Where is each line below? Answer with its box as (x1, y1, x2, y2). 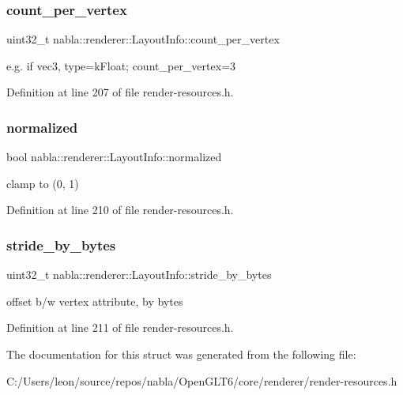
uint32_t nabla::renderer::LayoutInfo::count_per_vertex (6, 31, 280, 47)
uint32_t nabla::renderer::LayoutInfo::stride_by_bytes (6, 266, 272, 283)
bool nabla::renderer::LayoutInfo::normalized (6, 149, 222, 165)
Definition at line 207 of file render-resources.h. (6, 84, 234, 100)
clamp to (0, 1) (6, 175, 79, 191)
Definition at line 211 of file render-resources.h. (6, 319, 234, 336)
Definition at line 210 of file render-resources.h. (6, 201, 234, 218)
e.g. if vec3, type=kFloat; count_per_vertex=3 (6, 57, 236, 73)
